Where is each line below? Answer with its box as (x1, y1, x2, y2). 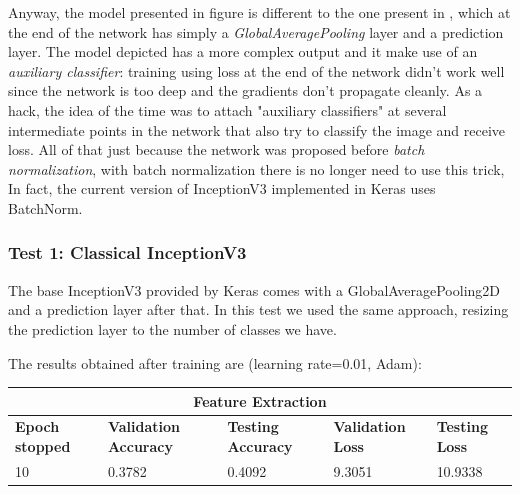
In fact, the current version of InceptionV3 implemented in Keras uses (8, 178, 436, 199)
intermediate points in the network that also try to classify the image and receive (8, 119, 506, 140)
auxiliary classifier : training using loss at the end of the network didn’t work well (8, 60, 505, 81)
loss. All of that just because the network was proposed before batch (8, 139, 425, 160)
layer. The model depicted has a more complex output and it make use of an (8, 41, 478, 62)
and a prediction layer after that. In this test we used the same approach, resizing (8, 299, 509, 320)
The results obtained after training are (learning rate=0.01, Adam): (8, 352, 422, 373)
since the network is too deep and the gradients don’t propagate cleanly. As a (8, 80, 483, 101)
